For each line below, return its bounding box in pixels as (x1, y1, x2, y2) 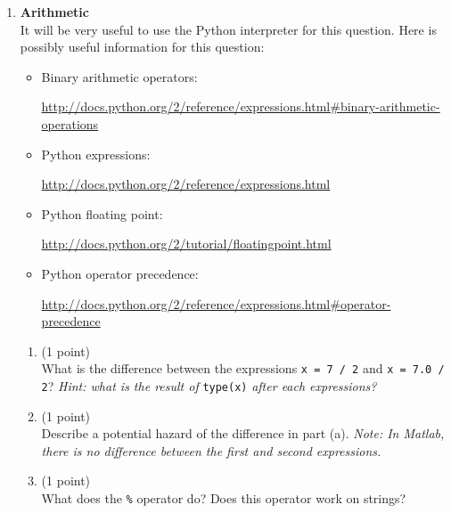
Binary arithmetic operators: (41, 67, 198, 85)
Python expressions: (41, 144, 151, 163)
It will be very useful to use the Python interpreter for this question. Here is (20, 20, 437, 38)
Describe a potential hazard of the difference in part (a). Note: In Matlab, (41, 424, 445, 443)
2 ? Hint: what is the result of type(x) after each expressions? (41, 376, 377, 395)
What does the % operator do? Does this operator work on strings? (41, 489, 406, 507)
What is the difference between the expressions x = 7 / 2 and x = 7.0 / (41, 359, 445, 378)
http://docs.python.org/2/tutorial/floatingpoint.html (41, 234, 332, 253)
